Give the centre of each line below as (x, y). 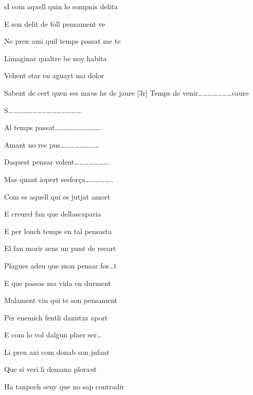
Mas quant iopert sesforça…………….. (59, 179)
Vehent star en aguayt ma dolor (54, 75)
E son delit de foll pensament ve (55, 23)
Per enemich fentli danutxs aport (56, 317)
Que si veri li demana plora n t (50, 369)
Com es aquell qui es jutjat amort (57, 196)
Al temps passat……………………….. (53, 127)
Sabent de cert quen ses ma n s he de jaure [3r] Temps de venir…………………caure (127, 92)
